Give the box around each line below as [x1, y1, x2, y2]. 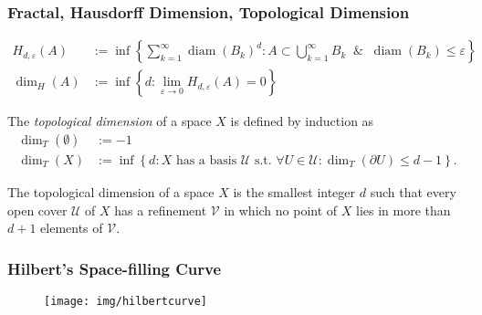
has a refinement [114, 200, 207, 219]
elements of [40, 218, 103, 237]
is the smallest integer [233, 182, 356, 201]
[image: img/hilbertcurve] [44, 294, 207, 308]
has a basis [175, 153, 237, 167]
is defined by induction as [230, 111, 374, 131]
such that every [370, 182, 456, 201]
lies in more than [356, 200, 451, 219]
